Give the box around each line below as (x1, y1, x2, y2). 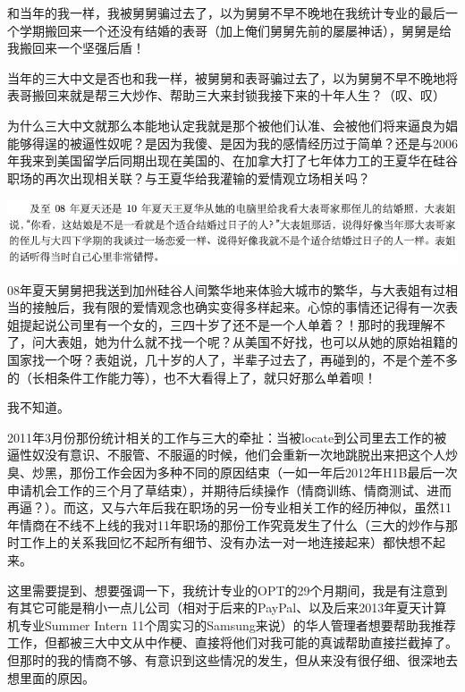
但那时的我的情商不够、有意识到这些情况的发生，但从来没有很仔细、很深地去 (7, 650, 458, 669)
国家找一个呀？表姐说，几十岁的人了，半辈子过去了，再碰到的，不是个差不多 (7, 350, 458, 369)
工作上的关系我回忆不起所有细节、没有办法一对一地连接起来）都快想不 (19, 533, 433, 552)
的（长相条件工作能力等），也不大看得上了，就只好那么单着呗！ (7, 367, 376, 386)
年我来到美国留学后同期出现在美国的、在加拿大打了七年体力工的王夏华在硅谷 (7, 151, 458, 170)
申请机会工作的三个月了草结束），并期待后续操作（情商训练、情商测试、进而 (7, 480, 452, 499)
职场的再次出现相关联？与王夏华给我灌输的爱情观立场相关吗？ (7, 168, 370, 187)
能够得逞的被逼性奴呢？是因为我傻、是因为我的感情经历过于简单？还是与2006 (7, 133, 458, 152)
